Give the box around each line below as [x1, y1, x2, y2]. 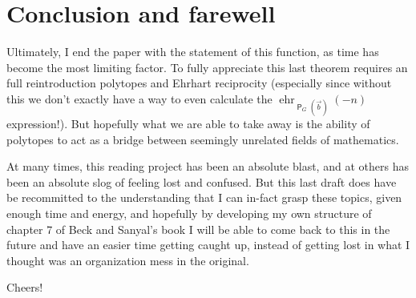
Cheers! [6, 279, 43, 296]
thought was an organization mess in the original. [6, 252, 249, 268]
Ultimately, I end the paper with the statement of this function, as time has [6, 43, 379, 60]
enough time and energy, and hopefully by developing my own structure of [6, 205, 372, 222]
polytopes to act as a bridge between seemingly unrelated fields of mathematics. [6, 131, 399, 147]
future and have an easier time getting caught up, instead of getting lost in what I [6, 236, 410, 253]
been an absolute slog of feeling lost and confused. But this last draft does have [6, 173, 397, 190]
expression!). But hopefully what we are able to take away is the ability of [6, 115, 370, 132]
